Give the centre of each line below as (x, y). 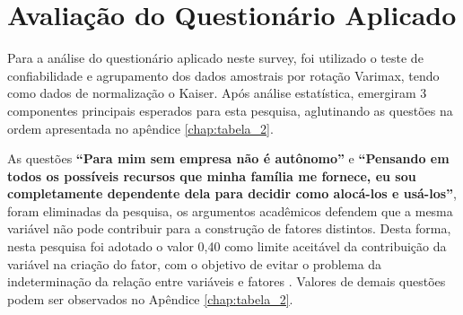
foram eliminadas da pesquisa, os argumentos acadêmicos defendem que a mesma (230, 210)
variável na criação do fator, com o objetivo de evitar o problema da (195, 263)
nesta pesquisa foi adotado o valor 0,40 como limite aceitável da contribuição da (227, 246)
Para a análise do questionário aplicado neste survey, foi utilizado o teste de (215, 58)
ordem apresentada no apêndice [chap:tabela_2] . (140, 128)
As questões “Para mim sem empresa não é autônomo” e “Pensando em (228, 158)
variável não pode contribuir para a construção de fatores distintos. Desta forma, (229, 228)
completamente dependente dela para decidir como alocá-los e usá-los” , (232, 193)
